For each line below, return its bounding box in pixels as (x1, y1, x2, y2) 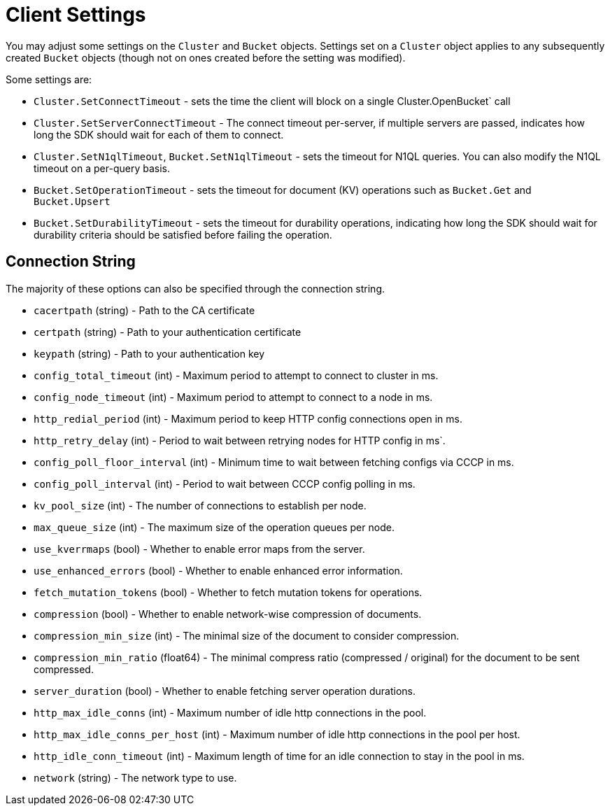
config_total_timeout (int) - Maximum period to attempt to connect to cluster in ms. (34, 369, 439, 381)
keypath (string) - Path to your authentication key (34, 347, 265, 360)
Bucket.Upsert (34, 195, 111, 207)
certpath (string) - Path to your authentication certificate (34, 325, 302, 338)
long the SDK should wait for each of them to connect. (34, 128, 284, 141)
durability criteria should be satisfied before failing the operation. (34, 228, 332, 241)
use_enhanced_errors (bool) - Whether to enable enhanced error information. (34, 564, 403, 577)
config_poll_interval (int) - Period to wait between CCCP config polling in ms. (34, 477, 416, 490)
